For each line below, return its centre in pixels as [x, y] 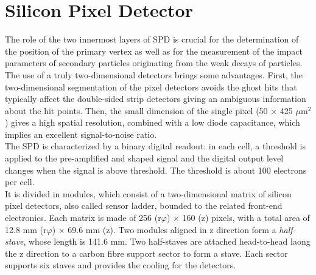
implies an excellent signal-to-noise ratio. [81, 134]
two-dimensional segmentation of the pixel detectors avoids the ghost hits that [151, 87]
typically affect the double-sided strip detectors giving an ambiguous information [156, 99]
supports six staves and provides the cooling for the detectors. [121, 265]
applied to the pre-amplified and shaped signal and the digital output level [144, 158]
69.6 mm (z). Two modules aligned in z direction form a [172, 229]
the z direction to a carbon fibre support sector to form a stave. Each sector [146, 253]
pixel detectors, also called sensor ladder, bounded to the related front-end [144, 205]
